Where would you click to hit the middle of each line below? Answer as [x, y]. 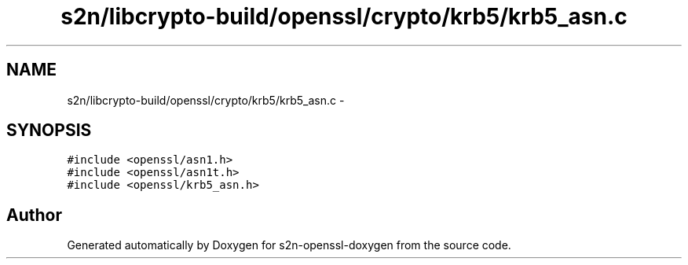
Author [34, 215]
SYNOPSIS [49, 131]
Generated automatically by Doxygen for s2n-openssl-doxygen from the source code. [289, 245]
